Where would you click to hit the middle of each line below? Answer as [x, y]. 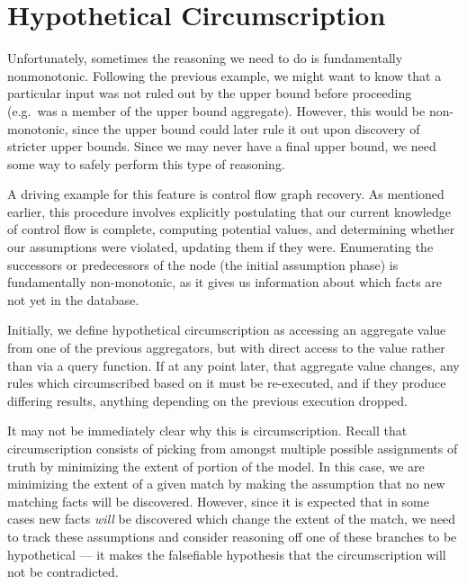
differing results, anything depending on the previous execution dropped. [207, 400]
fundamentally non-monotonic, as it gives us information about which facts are [225, 282]
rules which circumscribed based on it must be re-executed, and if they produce [227, 383]
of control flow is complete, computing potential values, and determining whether [231, 229]
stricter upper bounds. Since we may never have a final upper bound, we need [222, 146]
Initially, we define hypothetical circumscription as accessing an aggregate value [227, 330]
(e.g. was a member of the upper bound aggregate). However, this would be [216, 110]
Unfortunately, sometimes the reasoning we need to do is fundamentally [205, 58]
